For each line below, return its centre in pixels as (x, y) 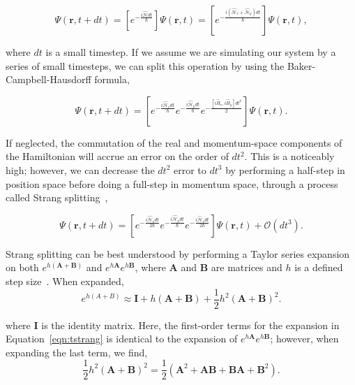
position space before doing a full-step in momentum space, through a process (172, 183)
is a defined (319, 267)
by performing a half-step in (285, 169)
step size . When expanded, (65, 281)
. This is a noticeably (289, 156)
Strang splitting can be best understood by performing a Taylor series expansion (178, 253)
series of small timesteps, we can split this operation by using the (145, 65)
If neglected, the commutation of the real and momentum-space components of (174, 142)
